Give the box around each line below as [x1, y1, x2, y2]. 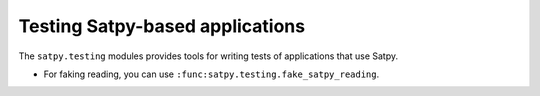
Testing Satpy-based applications [18, 15, 305, 37]
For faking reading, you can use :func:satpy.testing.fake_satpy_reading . [43, 68, 380, 80]
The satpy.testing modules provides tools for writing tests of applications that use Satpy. [18, 50, 399, 62]
